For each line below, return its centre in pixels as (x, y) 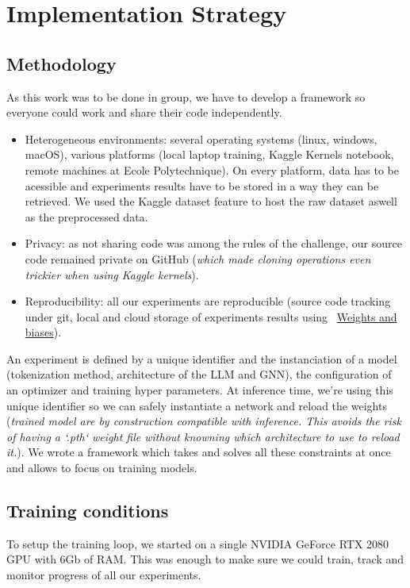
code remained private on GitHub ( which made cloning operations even (198, 258)
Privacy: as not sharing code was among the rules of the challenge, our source (213, 243)
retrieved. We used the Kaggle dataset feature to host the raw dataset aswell (211, 201)
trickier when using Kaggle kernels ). (112, 274)
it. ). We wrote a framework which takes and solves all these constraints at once (199, 452)
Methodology (61, 63)
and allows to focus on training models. (102, 468)
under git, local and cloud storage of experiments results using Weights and (211, 316)
